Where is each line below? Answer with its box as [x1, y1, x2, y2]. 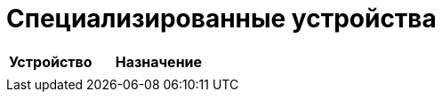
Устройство [9, 52, 92, 71]
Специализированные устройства [6, 4, 437, 34]
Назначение [115, 52, 203, 71]
